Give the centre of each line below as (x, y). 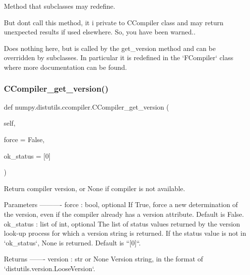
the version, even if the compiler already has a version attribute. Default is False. (124, 214)
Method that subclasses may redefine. (60, 6)
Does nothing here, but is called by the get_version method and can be (110, 48)
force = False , (24, 139)
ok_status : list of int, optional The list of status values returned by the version (122, 223)
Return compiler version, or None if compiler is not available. (95, 188)
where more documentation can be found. (66, 67)
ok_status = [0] (27, 155)
